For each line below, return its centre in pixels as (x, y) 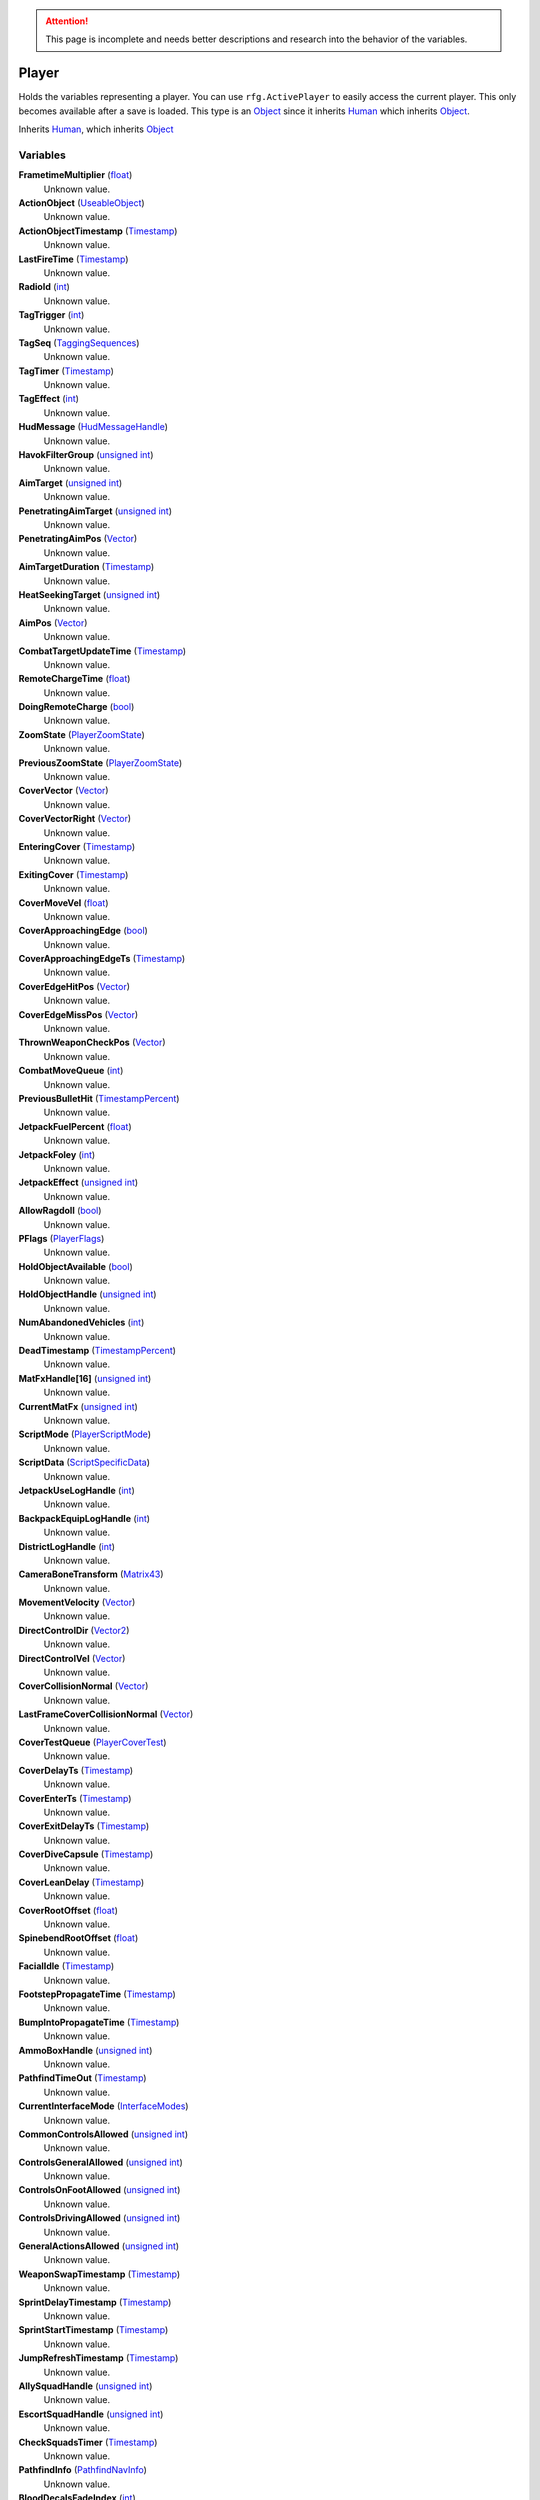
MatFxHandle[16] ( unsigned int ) (85, 1378)
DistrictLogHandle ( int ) (66, 1546)
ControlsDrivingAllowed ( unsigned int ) (99, 2218)
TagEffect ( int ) (49, 399)
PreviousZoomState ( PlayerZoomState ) (100, 762)
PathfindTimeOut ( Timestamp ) (82, 2078)
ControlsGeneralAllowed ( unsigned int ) (101, 2162)
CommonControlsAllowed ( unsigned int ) (103, 2134)
